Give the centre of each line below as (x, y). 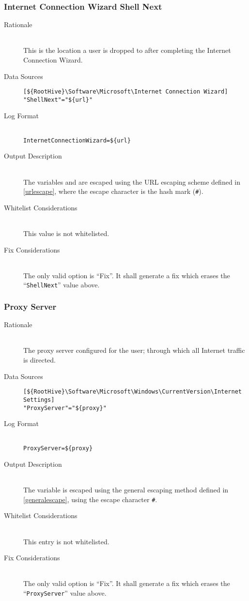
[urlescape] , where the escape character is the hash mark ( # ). (113, 191)
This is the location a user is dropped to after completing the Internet (127, 50)
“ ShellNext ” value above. (62, 285)
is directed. (40, 360)
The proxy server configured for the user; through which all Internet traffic (134, 350)
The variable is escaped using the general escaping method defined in (126, 490)
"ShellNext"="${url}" (58, 100)
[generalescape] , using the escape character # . (90, 499)
